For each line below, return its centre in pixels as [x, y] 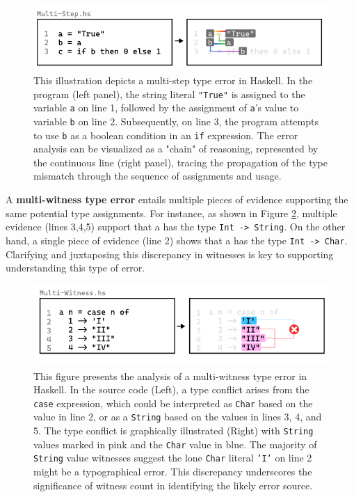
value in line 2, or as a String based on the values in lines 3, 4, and [178, 417]
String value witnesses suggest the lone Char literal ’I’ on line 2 [173, 458]
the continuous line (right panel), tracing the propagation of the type [180, 162]
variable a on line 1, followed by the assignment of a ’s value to [166, 108]
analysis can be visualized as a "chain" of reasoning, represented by [176, 149]
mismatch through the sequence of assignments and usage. [158, 176]
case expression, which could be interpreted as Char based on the [173, 403]
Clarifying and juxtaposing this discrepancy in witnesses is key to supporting [170, 254]
